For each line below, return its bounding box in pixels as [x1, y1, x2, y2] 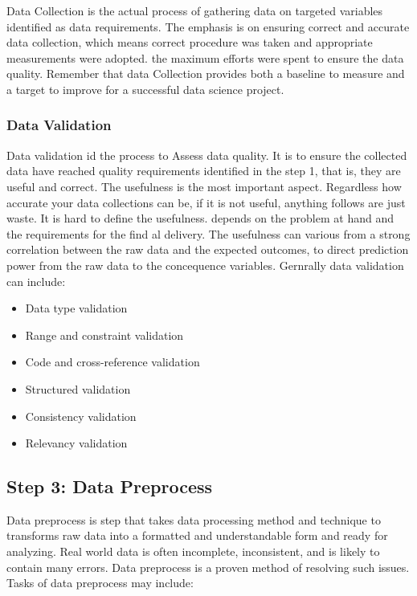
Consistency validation [25, 407, 137, 424]
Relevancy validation [25, 435, 128, 451]
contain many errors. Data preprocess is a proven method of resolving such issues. [6, 558, 410, 575]
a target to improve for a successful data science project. [6, 80, 284, 97]
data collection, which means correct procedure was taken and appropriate [6, 34, 373, 51]
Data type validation [25, 300, 128, 316]
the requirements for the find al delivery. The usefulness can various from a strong [6, 225, 411, 242]
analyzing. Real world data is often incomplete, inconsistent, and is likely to [6, 543, 380, 560]
